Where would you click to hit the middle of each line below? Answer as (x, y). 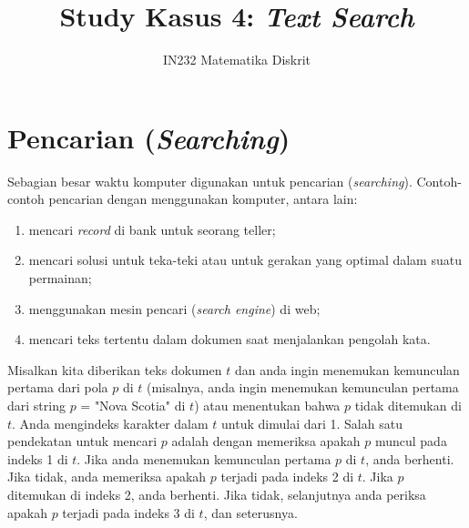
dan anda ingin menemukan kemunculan (347, 369)
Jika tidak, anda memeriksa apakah (107, 477)
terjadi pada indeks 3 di (128, 512)
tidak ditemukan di (408, 405)
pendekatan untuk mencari (82, 441)
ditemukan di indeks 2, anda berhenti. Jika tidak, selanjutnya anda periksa (217, 494)
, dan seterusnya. (250, 512)
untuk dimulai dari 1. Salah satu (312, 423)
